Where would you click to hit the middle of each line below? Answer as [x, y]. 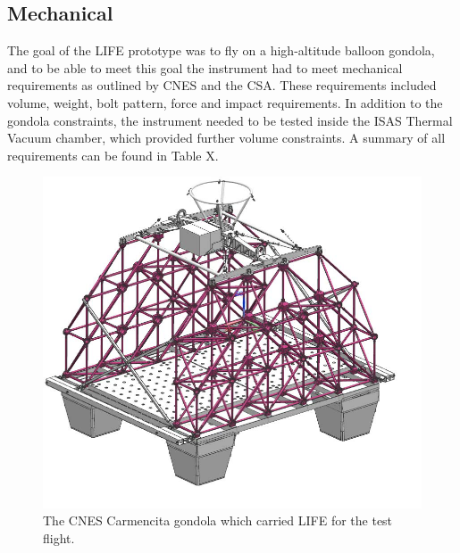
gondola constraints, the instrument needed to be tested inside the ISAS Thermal [230, 120]
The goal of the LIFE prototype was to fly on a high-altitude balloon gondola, [221, 50]
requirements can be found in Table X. [113, 155]
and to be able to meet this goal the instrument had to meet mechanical [205, 67]
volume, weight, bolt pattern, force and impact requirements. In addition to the [225, 102]
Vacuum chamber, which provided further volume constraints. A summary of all [226, 138]
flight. [59, 537]
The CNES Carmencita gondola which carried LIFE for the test [218, 520]
